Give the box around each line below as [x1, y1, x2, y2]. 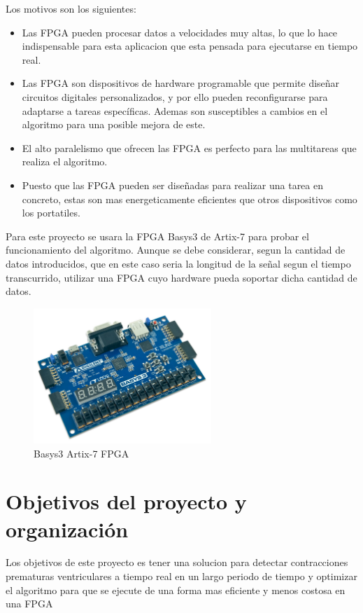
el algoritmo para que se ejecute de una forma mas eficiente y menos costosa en [6, 582, 346, 597]
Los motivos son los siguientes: [6, 1, 136, 15]
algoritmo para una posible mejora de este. [22, 117, 206, 132]
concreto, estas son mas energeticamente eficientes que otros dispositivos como [22, 191, 357, 206]
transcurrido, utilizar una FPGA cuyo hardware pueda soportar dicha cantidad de [6, 270, 357, 284]
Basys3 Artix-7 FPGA [34, 446, 129, 460]
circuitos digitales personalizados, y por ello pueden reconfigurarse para [22, 89, 328, 104]
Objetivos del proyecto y [6, 487, 247, 516]
